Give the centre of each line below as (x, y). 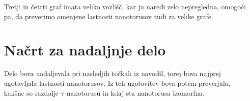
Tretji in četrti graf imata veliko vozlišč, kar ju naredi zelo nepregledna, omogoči (125, 6)
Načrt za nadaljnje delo (85, 50)
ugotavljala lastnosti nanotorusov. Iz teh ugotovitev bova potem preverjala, (117, 83)
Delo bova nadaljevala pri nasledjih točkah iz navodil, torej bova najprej (112, 73)
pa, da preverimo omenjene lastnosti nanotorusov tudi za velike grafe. (109, 16)
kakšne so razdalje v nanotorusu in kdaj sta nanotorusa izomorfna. (104, 92)
